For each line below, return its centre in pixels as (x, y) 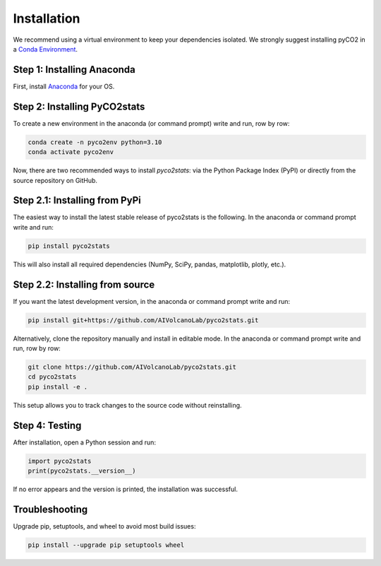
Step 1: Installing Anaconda (74, 70)
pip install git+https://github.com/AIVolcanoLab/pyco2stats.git (143, 320)
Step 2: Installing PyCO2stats (79, 106)
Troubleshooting (50, 509)
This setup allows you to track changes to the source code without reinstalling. (128, 405)
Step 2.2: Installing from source (84, 284)
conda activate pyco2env (71, 152)
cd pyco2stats (52, 377)
